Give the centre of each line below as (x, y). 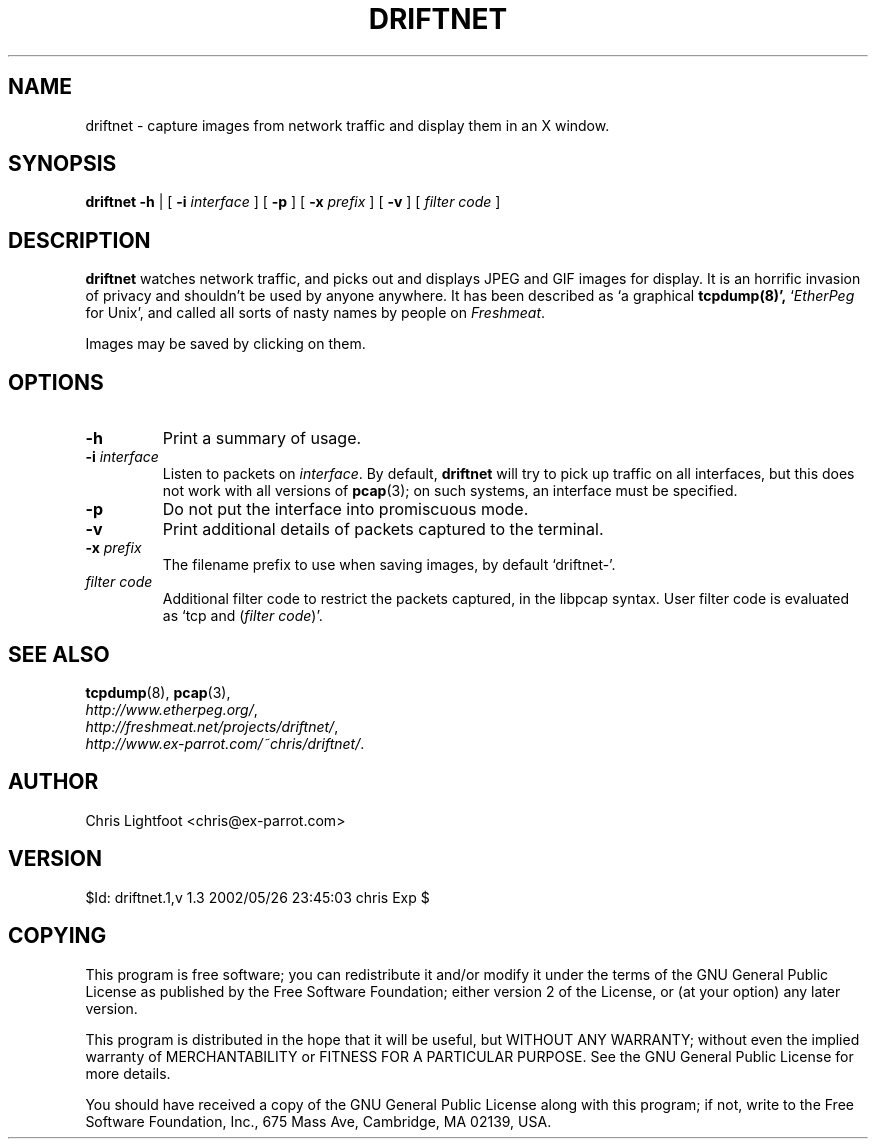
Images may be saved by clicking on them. (225, 344)
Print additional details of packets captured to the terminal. (383, 529)
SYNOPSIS (62, 164)
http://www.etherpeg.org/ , (171, 709)
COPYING (57, 936)
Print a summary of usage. (262, 438)
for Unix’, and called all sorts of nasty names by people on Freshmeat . (315, 313)
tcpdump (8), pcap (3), (158, 692)
